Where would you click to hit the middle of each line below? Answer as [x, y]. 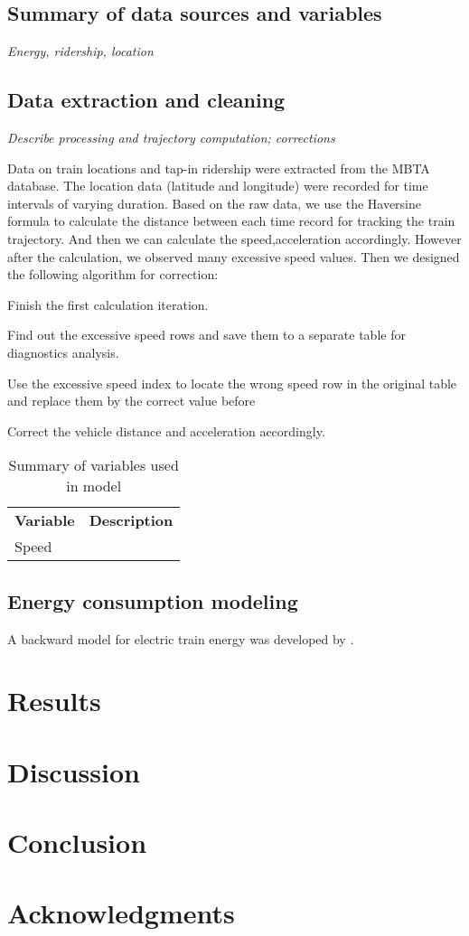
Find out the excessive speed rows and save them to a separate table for [206, 335]
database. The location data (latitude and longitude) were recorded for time [218, 186]
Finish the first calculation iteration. [108, 304]
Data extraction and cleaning [146, 100]
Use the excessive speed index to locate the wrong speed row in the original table [232, 383]
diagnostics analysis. [63, 352]
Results [54, 701]
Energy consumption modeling [153, 600]
